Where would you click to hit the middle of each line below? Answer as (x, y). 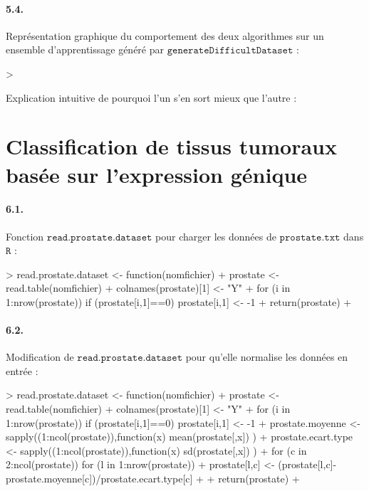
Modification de (40, 357)
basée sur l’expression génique (157, 174)
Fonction (25, 236)
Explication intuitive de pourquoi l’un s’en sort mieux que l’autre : (151, 97)
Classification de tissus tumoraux (171, 146)
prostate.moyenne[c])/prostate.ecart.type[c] (99, 479)
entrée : (22, 370)
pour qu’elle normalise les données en (267, 357)
